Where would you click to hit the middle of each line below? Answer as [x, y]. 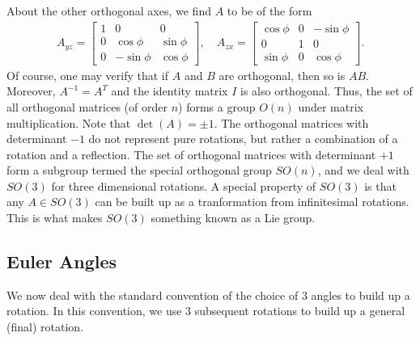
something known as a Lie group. [233, 218]
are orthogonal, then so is [282, 75]
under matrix [331, 106]
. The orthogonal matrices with [291, 122]
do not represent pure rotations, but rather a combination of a [243, 139]
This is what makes [55, 218]
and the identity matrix [170, 91]
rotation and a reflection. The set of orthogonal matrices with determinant [191, 154]
